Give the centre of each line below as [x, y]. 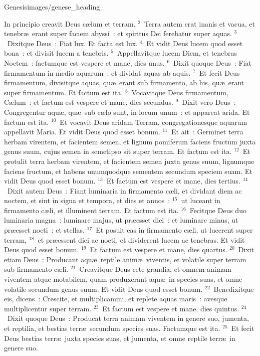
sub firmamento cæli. [36, 269]
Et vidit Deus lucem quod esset [195, 43]
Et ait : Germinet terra [207, 132]
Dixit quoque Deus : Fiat [212, 62]
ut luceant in [201, 200]
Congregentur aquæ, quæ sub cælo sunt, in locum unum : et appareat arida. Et [127, 112]
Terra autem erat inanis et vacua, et [199, 23]
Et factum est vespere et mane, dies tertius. [174, 181]
